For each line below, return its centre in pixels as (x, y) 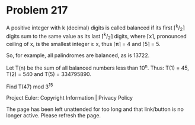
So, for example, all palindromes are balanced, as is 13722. (78, 55)
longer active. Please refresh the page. (54, 116)
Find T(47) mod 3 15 (30, 86)
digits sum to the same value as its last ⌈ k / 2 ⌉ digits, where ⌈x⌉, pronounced (96, 37)
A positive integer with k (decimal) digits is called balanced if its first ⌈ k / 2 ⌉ (95, 28)
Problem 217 (37, 10)
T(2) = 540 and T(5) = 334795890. (49, 74)
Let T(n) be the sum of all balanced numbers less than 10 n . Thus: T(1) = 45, (98, 67)
